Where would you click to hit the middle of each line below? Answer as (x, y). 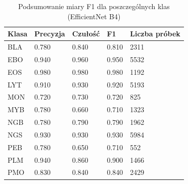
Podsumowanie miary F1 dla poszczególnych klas (94, 6)
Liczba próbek (155, 34)
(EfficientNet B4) (94, 16)
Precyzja (50, 34)
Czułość (86, 34)
